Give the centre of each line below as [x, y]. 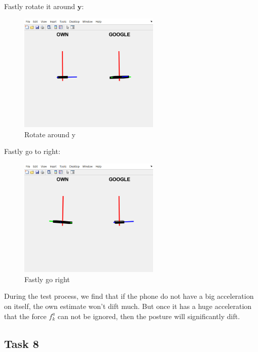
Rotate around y [50, 134]
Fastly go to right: [32, 151]
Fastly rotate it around [40, 6]
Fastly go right [47, 279]
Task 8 [22, 343]
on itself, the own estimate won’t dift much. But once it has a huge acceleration [128, 306]
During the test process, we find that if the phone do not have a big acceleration [129, 296]
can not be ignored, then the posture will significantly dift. [149, 316]
